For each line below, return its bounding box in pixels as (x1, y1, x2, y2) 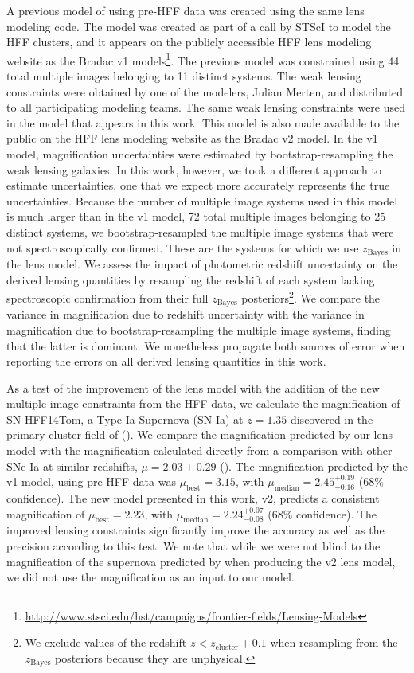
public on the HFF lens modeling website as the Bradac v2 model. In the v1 (6, 130, 378, 147)
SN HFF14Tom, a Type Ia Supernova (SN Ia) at (6, 410, 244, 427)
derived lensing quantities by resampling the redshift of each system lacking (6, 271, 375, 288)
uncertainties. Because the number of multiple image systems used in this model (6, 192, 398, 209)
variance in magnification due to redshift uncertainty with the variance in (6, 306, 365, 323)
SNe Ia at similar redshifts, (6, 457, 138, 474)
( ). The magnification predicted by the (220, 457, 408, 474)
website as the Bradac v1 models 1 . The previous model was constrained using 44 (6, 49, 400, 68)
